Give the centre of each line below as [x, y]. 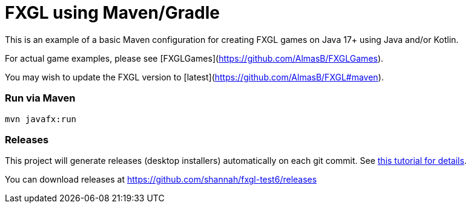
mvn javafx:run [41, 119]
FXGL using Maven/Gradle [112, 13]
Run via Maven [40, 98]
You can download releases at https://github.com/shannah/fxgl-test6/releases [161, 180]
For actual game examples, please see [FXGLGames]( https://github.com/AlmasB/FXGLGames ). [194, 58]
